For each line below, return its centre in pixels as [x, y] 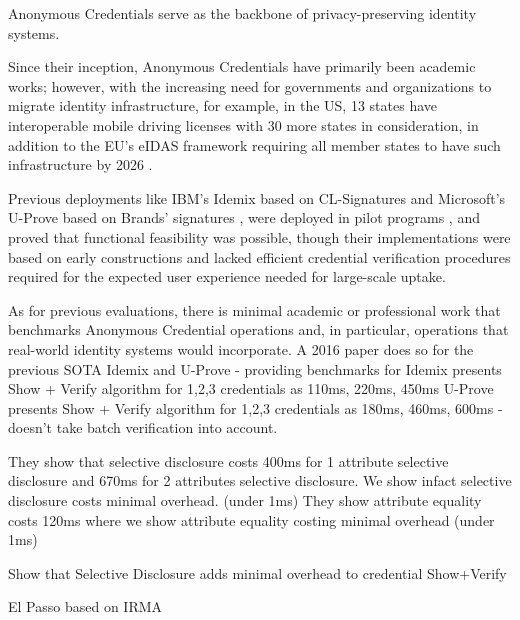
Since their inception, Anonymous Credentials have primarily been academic [242, 66]
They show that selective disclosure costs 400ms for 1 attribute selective [228, 460]
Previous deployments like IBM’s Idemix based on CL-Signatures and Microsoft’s [257, 197]
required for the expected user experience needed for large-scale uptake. [227, 276]
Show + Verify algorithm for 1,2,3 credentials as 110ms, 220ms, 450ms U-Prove [251, 388]
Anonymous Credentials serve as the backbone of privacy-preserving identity [242, 13]
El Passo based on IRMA [85, 606]
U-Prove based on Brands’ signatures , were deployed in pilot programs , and [244, 217]
